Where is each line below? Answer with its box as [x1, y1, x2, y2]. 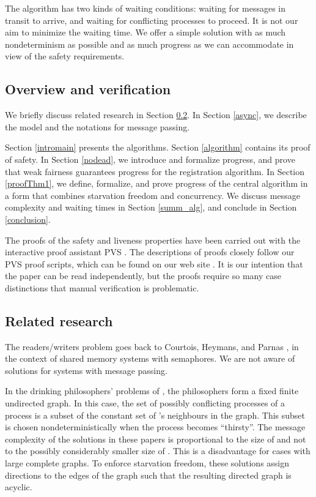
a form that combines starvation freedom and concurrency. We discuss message [5, 189, 300, 201]
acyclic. [5, 480, 32, 493]
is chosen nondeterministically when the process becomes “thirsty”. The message [5, 420, 306, 433]
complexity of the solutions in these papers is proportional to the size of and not [5, 432, 306, 445]
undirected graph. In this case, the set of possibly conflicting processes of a [5, 397, 285, 409]
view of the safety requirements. [5, 50, 125, 62]
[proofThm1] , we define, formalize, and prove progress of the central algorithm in [5, 177, 308, 190]
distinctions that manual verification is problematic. [5, 281, 199, 294]
